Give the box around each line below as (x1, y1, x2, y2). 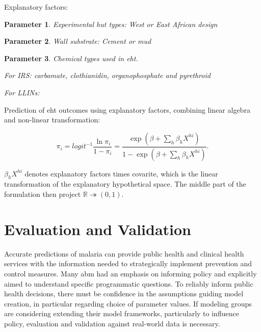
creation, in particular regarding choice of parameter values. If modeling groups (4, 298, 252, 309)
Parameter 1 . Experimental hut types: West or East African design (4, 18, 218, 29)
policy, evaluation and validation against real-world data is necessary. (4, 318, 220, 328)
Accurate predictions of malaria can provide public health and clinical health (4, 248, 244, 259)
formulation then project (4, 189, 81, 199)
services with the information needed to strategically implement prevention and (4, 258, 252, 269)
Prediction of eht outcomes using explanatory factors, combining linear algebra (4, 104, 250, 115)
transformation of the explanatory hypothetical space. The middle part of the (4, 178, 246, 189)
